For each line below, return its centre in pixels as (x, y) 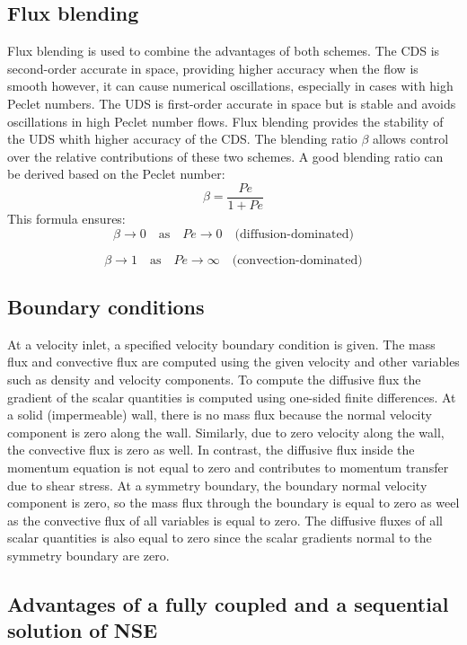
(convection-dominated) (297, 260)
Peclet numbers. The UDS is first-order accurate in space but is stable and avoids (232, 103)
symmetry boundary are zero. (88, 555)
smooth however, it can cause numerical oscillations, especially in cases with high (230, 86)
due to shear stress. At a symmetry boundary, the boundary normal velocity (217, 485)
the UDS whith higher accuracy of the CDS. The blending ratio (182, 139)
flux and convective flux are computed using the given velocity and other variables (233, 362)
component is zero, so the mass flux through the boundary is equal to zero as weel (233, 503)
